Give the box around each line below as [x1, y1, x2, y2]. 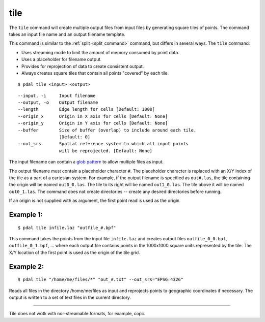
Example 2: [9, 262, 44, 271]
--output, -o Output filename [18, 100, 98, 105]
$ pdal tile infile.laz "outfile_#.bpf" [18, 225, 116, 230]
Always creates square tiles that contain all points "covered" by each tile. [21, 70, 169, 76]
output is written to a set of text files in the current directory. [9, 294, 131, 300]
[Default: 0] [59, 134, 91, 140]
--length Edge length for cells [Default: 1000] [18, 106, 155, 112]
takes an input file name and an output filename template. [9, 31, 126, 37]
